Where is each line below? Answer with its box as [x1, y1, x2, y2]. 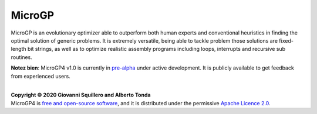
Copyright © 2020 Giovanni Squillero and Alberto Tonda [11, 91, 151, 99]
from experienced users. [11, 72, 70, 80]
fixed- [279, 37, 294, 44]
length [11, 46, 26, 53]
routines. [11, 53, 32, 61]
